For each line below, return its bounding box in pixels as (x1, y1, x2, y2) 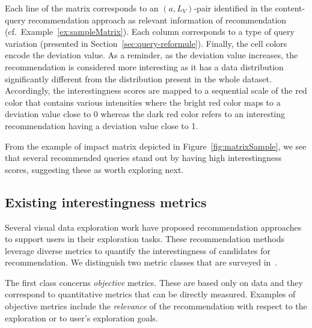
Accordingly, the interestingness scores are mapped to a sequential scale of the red (5, 84, 307, 97)
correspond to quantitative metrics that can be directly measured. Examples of (5, 288, 296, 300)
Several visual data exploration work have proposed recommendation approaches (5, 220, 302, 233)
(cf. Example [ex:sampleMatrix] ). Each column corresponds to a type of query (5, 25, 295, 38)
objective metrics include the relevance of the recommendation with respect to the (5, 300, 307, 312)
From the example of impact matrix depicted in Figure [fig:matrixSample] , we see (5, 139, 307, 152)
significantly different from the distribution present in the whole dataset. (5, 72, 272, 85)
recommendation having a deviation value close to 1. (5, 119, 198, 132)
